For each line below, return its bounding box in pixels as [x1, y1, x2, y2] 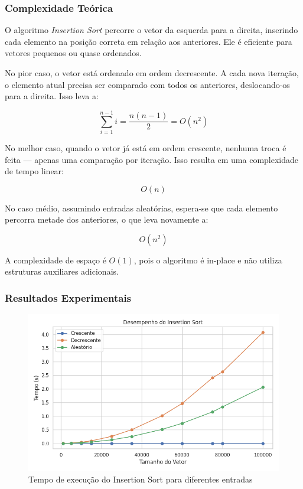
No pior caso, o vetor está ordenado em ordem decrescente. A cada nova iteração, [5, 67, 299, 79]
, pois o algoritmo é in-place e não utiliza [133, 253, 282, 266]
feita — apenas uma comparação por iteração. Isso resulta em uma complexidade [5, 153, 299, 165]
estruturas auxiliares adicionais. [5, 265, 119, 278]
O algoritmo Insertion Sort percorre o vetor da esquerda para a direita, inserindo [5, 24, 298, 36]
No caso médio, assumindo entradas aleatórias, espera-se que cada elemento [5, 201, 278, 214]
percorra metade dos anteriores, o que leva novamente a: [5, 213, 208, 226]
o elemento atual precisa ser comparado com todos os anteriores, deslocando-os [5, 78, 290, 90]
